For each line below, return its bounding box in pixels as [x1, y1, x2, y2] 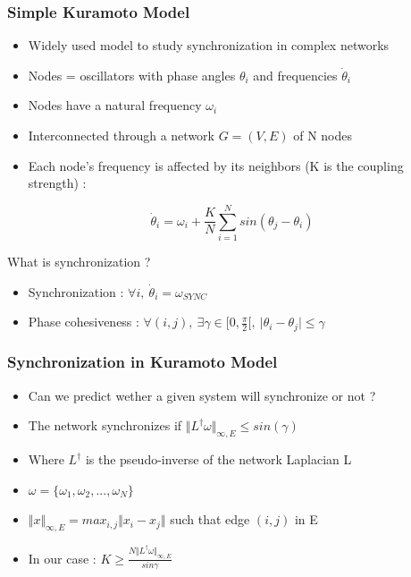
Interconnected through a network [28, 126, 214, 144]
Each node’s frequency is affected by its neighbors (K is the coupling [28, 156, 404, 174]
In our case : [28, 548, 96, 567]
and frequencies [253, 65, 338, 84]
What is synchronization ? [7, 251, 151, 270]
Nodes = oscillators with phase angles [28, 65, 236, 84]
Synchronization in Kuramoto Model [7, 351, 278, 373]
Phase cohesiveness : [28, 312, 139, 331]
